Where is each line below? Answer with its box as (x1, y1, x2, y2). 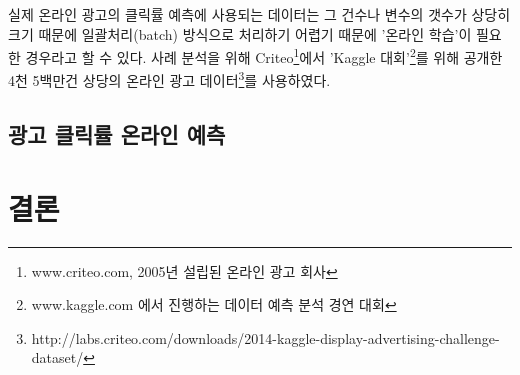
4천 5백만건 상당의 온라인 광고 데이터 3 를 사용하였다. (8, 67, 331, 91)
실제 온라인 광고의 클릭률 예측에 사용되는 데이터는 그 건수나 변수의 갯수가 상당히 (8, 4, 511, 24)
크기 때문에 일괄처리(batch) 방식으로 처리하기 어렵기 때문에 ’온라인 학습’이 (8, 23, 472, 44)
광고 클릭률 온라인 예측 (8, 119, 226, 150)
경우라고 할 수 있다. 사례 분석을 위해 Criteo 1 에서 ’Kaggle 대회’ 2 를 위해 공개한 (25, 44, 503, 67)
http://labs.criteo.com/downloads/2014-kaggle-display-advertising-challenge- (31, 327, 500, 348)
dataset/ (31, 347, 84, 368)
